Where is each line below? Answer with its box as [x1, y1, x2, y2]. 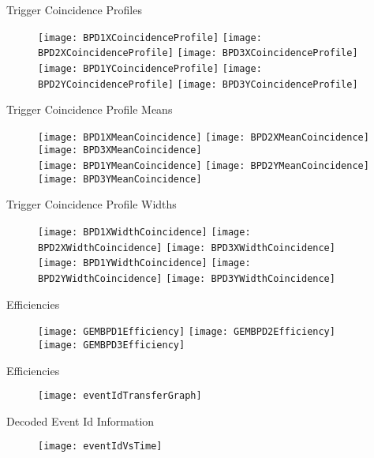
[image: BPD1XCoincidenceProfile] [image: [38, 32, 262, 43]
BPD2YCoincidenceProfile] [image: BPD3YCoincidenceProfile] [38, 78, 358, 90]
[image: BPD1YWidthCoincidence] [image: [38, 257, 251, 269]
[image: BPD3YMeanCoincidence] [38, 173, 202, 185]
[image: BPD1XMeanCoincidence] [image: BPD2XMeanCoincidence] [38, 131, 369, 143]
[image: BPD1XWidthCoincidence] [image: [38, 227, 251, 238]
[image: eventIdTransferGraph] [38, 390, 202, 402]
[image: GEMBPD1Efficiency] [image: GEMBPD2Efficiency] [38, 326, 335, 338]
